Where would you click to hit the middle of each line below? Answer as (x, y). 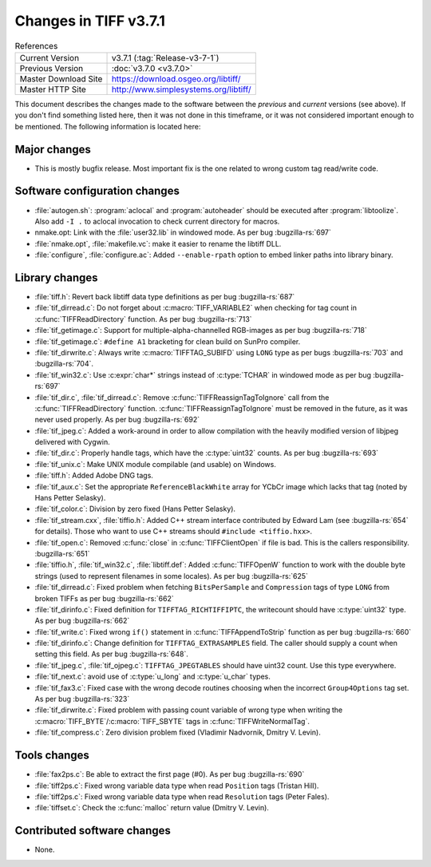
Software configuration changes (97, 191)
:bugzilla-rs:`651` (63, 553)
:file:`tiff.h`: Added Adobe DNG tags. (94, 476)
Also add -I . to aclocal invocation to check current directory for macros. (157, 221)
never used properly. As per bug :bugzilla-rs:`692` (117, 420)
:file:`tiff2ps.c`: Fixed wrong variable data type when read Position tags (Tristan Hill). (177, 786)
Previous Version (51, 68)
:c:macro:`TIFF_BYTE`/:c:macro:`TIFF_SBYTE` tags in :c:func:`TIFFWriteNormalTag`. (172, 721)
